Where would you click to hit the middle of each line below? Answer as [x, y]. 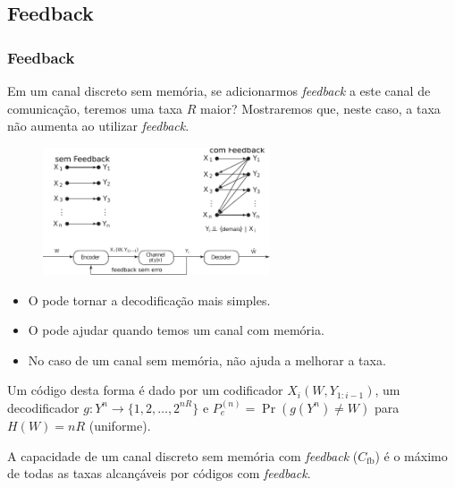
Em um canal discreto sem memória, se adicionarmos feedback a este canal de [219, 90]
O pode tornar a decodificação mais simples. [149, 300]
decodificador [43, 407]
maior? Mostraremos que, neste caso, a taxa [320, 108]
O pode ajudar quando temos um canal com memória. [176, 330]
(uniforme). [120, 425]
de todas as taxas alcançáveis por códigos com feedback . [159, 473]
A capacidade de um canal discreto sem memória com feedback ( [183, 455]
